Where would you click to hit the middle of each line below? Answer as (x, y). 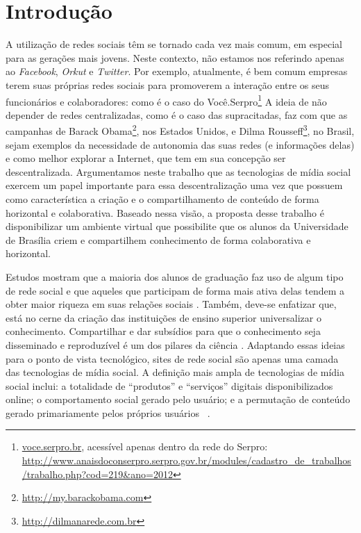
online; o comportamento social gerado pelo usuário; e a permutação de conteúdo (178, 399)
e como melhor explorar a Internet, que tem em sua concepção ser (146, 158)
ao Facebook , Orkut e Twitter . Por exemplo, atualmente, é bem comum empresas (177, 71)
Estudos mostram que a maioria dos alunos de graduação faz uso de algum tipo (175, 276)
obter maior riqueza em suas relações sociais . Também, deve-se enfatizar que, (171, 304)
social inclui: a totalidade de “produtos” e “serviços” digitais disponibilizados (169, 385)
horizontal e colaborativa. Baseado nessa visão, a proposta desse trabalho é (165, 212)
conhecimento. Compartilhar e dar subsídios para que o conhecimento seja (163, 331)
